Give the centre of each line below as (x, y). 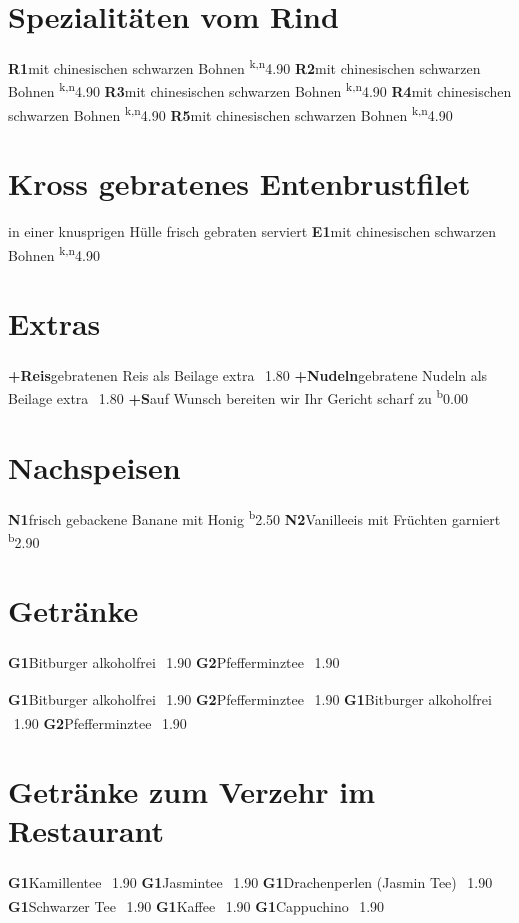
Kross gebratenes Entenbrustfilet (239, 183)
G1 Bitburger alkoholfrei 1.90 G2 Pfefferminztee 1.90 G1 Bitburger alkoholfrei (250, 699)
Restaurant (86, 830)
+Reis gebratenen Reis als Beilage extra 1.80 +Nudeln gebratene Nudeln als (248, 374)
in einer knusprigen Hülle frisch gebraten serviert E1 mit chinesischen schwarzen (252, 231)
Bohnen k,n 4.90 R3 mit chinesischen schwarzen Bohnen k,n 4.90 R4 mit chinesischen (260, 90)
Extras (54, 323)
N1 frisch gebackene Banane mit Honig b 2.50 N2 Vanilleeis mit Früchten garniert (254, 517)
